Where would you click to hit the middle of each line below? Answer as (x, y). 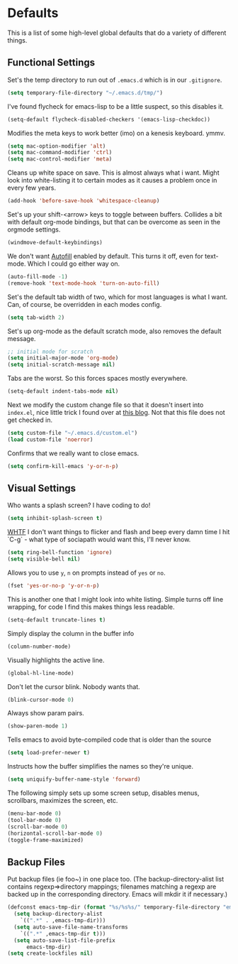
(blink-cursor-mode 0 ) (41, 700)
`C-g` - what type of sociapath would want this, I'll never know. (99, 540)
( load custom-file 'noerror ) (50, 439)
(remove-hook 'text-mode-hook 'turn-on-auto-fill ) (84, 283)
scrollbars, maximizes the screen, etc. (63, 801)
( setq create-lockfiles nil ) (50, 953)
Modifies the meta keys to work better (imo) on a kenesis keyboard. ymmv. (116, 133)
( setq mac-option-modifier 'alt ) (57, 146)
